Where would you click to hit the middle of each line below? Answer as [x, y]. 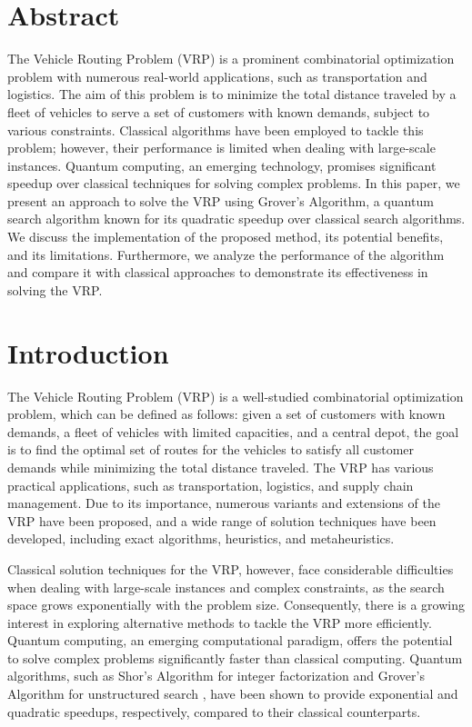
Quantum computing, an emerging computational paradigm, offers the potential [230, 640]
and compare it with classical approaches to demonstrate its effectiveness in [218, 272]
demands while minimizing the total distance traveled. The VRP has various [221, 467]
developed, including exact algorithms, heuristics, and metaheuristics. [201, 538]
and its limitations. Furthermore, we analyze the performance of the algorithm [226, 254]
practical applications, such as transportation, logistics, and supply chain [211, 485]
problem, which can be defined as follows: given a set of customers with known [226, 414]
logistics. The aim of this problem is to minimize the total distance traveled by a [232, 94]
